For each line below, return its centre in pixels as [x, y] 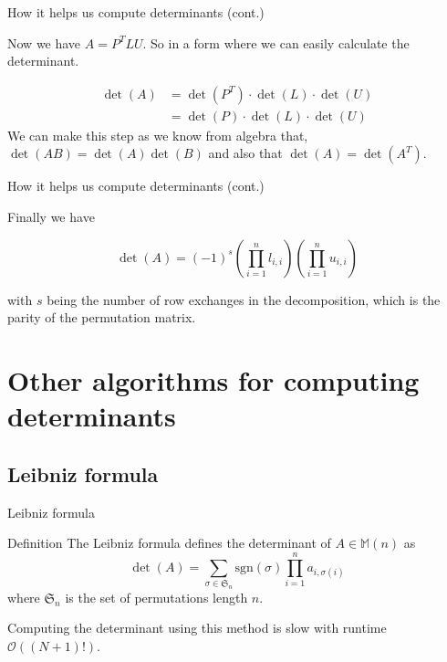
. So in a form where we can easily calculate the [276, 42]
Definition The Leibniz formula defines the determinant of [169, 543]
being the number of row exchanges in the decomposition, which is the [244, 299]
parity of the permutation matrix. [102, 317]
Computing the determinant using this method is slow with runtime [197, 628]
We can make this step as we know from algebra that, [158, 135]
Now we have [44, 42]
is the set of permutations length [156, 597]
